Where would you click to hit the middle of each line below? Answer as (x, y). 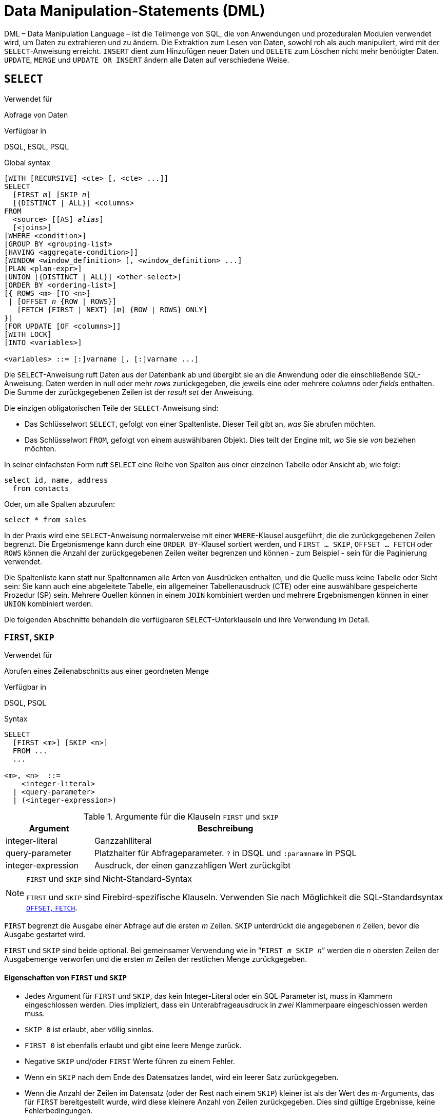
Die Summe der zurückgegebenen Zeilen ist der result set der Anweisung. (129, 392)
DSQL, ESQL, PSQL (37, 146)
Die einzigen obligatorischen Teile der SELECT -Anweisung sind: (111, 408)
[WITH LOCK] (28, 334)
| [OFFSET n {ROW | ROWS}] (63, 301)
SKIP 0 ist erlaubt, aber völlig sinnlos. (89, 1029)
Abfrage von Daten (36, 115)
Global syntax (27, 162)
